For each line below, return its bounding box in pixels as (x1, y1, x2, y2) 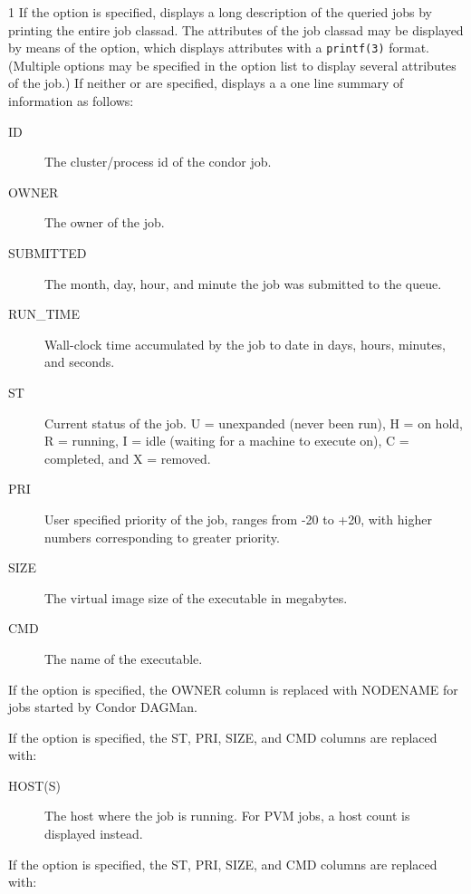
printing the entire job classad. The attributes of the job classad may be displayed (8, 20, 464, 39)
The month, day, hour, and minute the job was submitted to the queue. (44, 274, 442, 293)
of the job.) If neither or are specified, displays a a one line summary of (8, 73, 404, 92)
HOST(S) (8, 775, 61, 794)
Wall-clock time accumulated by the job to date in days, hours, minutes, (44, 334, 446, 353)
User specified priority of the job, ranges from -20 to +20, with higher (44, 509, 432, 528)
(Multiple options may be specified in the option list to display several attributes (8, 55, 457, 74)
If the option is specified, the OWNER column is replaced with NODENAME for (8, 679, 458, 698)
